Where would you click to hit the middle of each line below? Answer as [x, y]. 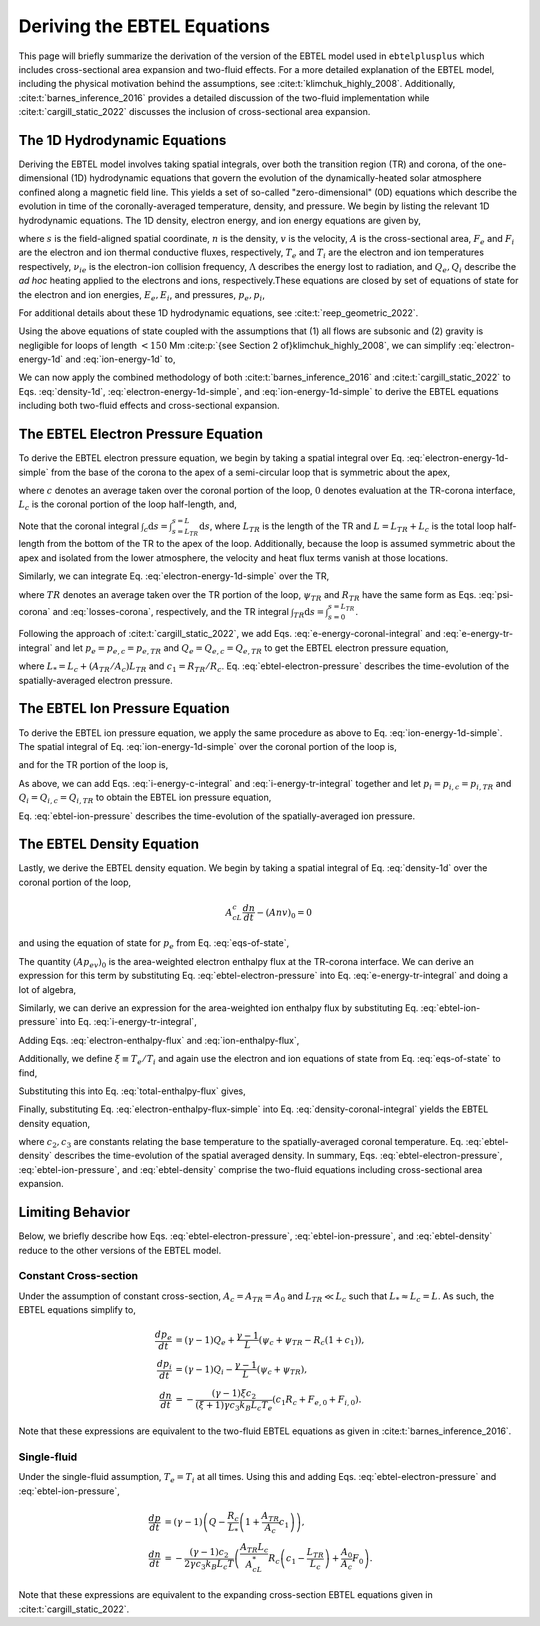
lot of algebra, [47, 989]
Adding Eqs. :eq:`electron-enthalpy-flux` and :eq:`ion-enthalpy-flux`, [159, 1040]
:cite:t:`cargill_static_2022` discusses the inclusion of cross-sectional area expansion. [194, 112]
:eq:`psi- [496, 594]
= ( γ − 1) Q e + [205, 1341]
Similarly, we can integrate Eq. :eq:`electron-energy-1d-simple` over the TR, [174, 576]
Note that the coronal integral [79, 526]
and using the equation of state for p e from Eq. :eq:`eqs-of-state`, [154, 944]
